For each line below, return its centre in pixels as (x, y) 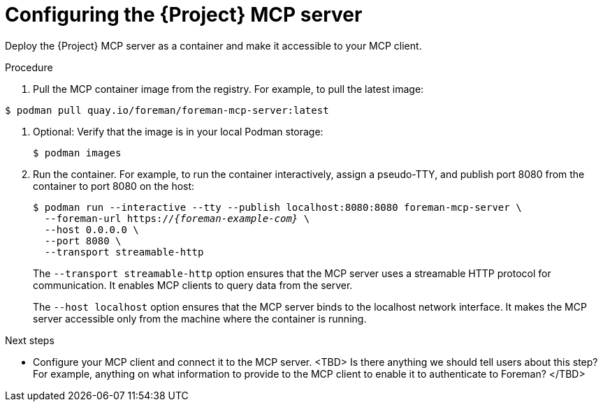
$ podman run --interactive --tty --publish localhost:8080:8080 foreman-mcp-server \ (277, 207)
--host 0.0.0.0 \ (92, 229)
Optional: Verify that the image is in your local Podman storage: (178, 131)
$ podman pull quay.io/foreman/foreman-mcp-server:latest (167, 110)
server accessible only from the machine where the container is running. (200, 318)
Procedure (29, 67)
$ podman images (77, 153)
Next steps (30, 340)
